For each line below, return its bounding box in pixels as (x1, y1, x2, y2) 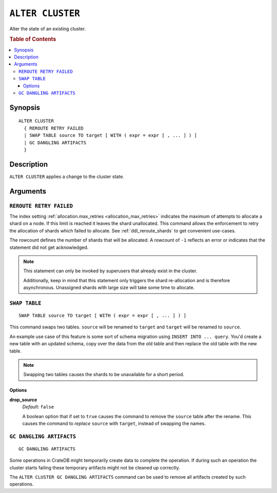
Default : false (22, 404, 54, 410)
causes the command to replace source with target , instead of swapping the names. (22, 420, 206, 426)
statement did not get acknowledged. (9, 244, 89, 250)
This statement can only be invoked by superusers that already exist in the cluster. (23, 268, 197, 274)
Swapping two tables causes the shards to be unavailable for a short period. (23, 371, 185, 378)
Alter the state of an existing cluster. (9, 26, 86, 32)
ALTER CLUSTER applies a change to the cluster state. (9, 173, 124, 180)
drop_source (9, 397, 37, 403)
